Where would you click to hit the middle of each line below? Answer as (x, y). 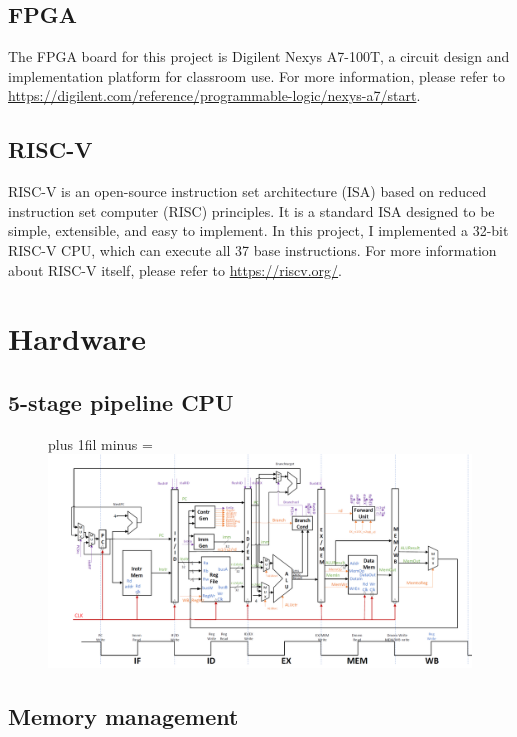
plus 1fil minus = (100, 443)
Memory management (123, 715)
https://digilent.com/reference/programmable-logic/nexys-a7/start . (214, 95)
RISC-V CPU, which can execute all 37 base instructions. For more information (252, 249)
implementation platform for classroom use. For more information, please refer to (257, 75)
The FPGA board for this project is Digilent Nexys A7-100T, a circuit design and (259, 56)
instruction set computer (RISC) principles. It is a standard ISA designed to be (251, 210)
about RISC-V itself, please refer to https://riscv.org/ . (175, 269)
